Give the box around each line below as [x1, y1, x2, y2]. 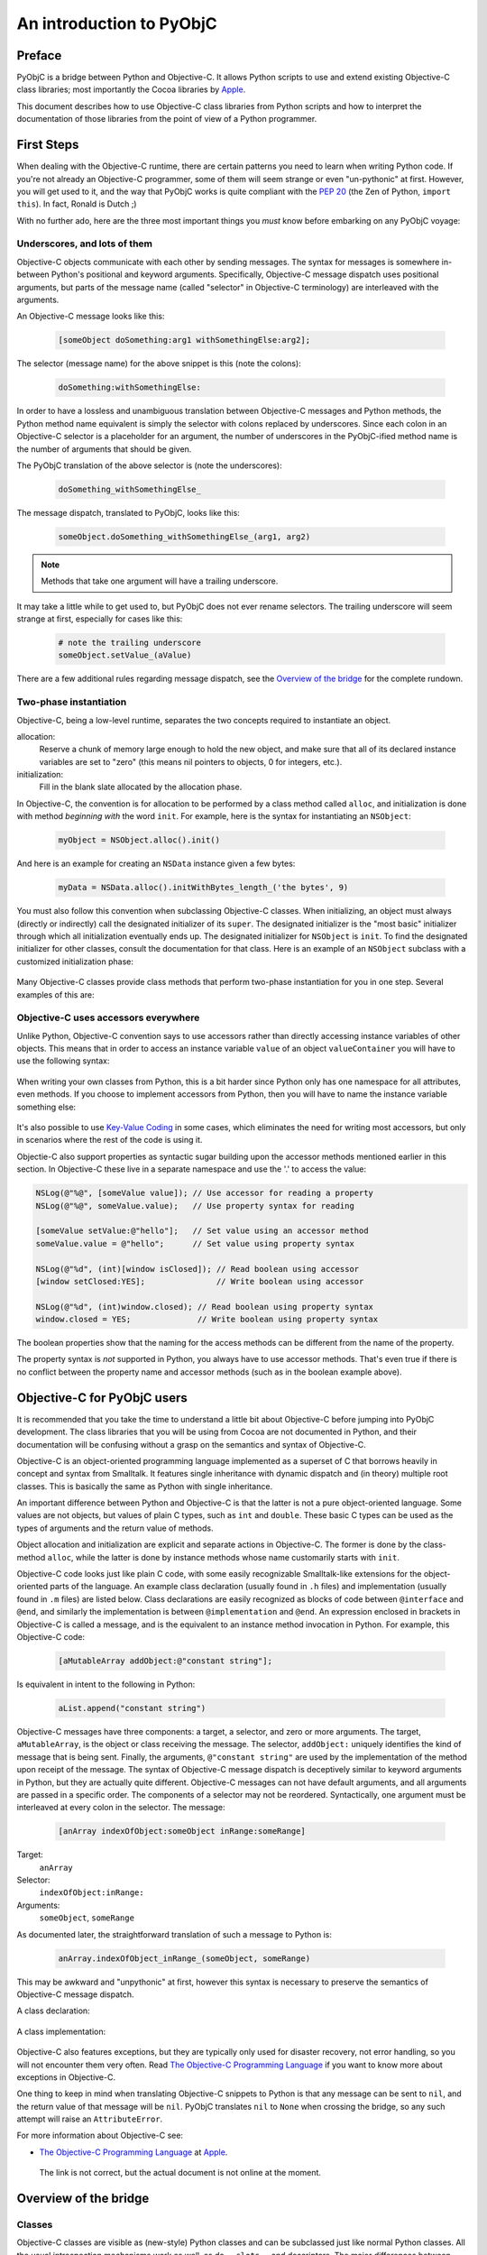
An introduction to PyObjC [16, 14, 218, 33]
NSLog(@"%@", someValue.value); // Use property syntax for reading [35, 1201, 355, 1210]
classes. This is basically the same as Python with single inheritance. [16, 1480, 273, 1492]
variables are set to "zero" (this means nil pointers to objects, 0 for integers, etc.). [39, 756, 343, 767]
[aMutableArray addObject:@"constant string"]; [58, 1655, 272, 1666]
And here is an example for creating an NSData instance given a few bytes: [16, 858, 296, 870]
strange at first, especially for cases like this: [16, 613, 183, 624]
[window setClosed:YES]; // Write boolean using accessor [35, 1276, 364, 1286]
